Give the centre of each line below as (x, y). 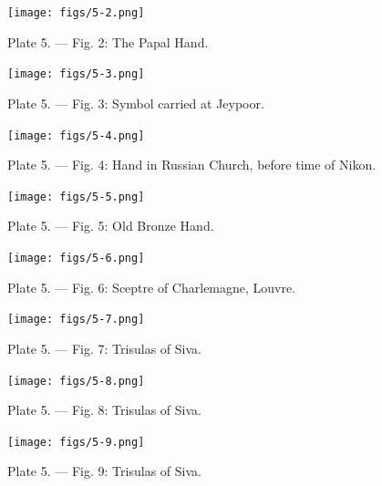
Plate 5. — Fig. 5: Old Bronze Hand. (111, 226)
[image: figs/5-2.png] (76, 13)
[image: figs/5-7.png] (76, 320)
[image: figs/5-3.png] (76, 74)
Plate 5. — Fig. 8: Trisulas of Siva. (104, 410)
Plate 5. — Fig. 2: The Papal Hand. (108, 41)
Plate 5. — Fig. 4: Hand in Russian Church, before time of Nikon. (192, 165)
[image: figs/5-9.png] (76, 442)
